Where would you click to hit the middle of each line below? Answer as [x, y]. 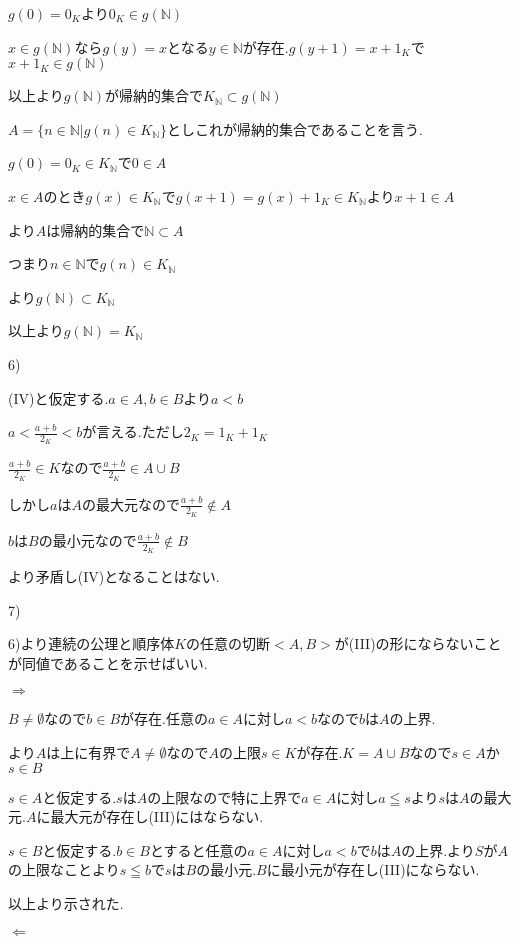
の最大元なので [130, 503]
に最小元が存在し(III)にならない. [373, 869]
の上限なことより [64, 869]
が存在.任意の [164, 718]
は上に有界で [88, 752]
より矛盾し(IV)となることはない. [114, 576]
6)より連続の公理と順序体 [91, 643]
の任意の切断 [228, 643]
